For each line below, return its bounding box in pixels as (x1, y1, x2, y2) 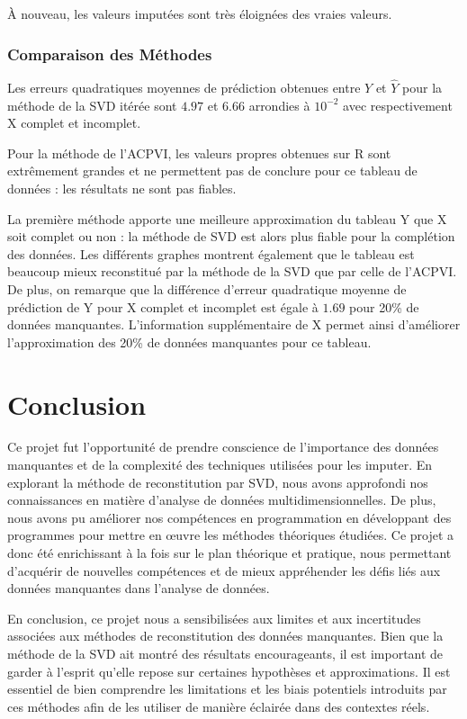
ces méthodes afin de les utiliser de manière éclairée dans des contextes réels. (7, 697, 430, 715)
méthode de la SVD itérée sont (7, 95, 177, 114)
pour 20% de (349, 297, 419, 316)
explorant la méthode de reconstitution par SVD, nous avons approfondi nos (7, 472, 428, 491)
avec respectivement (343, 95, 453, 114)
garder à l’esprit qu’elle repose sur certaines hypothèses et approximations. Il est (7, 661, 451, 680)
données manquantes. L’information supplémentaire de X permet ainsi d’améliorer (7, 315, 461, 334)
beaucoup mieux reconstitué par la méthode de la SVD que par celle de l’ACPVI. (7, 262, 457, 281)
